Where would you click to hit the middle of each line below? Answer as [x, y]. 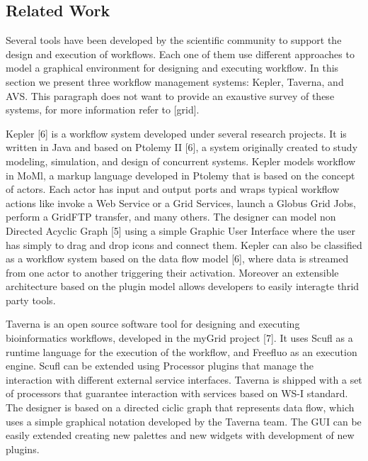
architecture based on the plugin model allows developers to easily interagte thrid [183, 286]
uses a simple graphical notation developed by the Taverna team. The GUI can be [184, 421]
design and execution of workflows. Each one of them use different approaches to [180, 54]
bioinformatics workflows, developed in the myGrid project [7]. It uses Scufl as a [179, 338]
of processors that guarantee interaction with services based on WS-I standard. [177, 393]
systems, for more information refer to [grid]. [103, 110]
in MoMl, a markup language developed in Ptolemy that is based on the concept [180, 175]
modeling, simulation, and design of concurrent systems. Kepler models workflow [181, 161]
